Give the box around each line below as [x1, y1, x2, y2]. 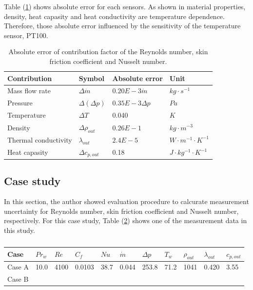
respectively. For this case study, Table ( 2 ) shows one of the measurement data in [4, 215, 247, 226]
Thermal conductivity [7, 134, 72, 145]
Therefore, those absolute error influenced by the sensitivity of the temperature [4, 21, 241, 31]
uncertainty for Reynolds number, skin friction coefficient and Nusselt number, [4, 206, 239, 216]
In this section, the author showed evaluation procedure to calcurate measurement [4, 196, 249, 206]
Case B [7, 274, 29, 284]
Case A [7, 262, 29, 272]
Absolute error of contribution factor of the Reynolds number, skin [8, 46, 208, 57]
